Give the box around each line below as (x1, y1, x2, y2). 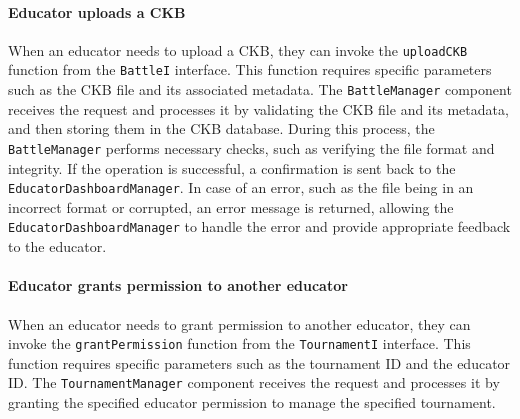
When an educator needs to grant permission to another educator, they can (8, 313, 471, 334)
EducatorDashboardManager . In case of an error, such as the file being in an (8, 177, 474, 198)
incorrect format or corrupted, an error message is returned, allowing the (8, 196, 454, 217)
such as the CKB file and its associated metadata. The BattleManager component (8, 79, 512, 100)
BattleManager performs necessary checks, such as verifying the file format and (8, 137, 495, 158)
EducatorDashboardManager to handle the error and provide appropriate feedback (8, 216, 511, 237)
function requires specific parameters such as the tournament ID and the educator (8, 352, 511, 373)
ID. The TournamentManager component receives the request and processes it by (8, 372, 500, 393)
